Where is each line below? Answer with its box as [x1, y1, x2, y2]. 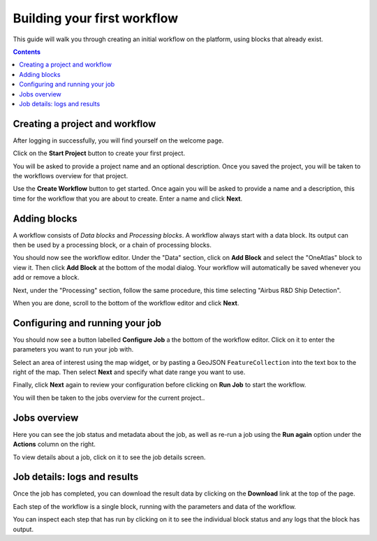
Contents [13, 48, 41, 56]
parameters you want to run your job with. [13, 345, 134, 354]
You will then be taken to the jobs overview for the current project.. [13, 394, 205, 402]
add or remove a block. [13, 273, 80, 282]
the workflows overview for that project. [13, 171, 128, 180]
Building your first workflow [13, 10, 179, 26]
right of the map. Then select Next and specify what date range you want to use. [13, 368, 246, 377]
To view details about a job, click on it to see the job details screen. [13, 453, 206, 461]
